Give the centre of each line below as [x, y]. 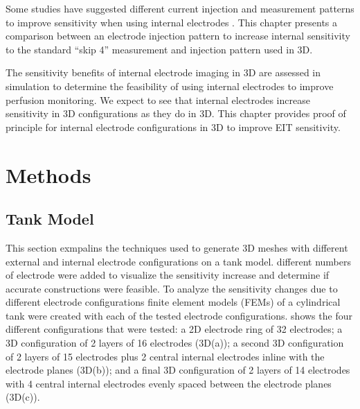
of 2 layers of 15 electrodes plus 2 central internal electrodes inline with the [165, 356]
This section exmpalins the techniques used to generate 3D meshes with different [177, 247]
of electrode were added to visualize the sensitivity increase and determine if [168, 275]
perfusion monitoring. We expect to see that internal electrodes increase [158, 99]
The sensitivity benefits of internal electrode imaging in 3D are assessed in [163, 72]
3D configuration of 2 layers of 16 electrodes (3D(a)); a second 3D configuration [175, 343]
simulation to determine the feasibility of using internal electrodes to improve [170, 86]
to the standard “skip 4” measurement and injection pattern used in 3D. [159, 49]
